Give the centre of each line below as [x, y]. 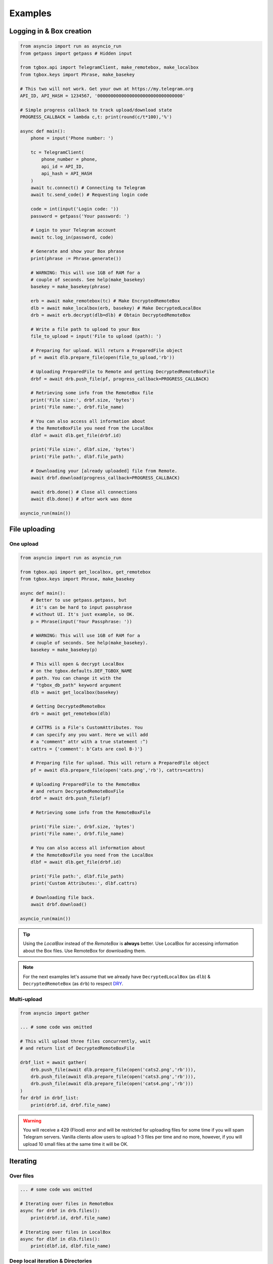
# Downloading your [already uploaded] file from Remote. [104, 471]
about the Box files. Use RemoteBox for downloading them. [84, 951]
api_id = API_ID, [63, 166]
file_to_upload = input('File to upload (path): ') [96, 336]
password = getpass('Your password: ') [80, 216]
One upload [24, 544]
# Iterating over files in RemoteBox [67, 1204]
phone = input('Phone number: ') [72, 138]
